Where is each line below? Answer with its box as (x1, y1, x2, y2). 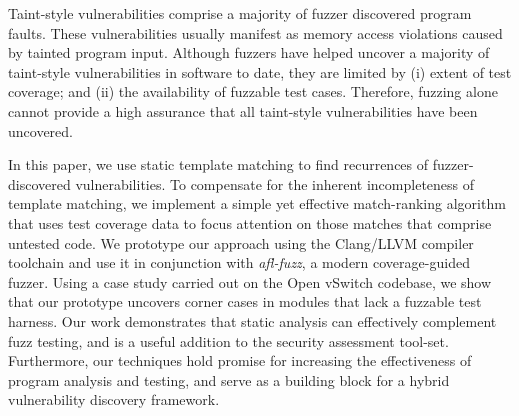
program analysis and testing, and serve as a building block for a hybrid (8, 369, 450, 390)
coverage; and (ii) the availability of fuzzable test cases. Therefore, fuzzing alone (8, 81, 498, 102)
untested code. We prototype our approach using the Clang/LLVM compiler (8, 232, 474, 253)
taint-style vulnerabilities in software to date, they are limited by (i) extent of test (8, 61, 512, 82)
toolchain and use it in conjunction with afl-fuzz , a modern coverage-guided (8, 252, 470, 273)
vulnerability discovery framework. (8, 389, 220, 410)
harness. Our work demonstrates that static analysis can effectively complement (8, 310, 497, 331)
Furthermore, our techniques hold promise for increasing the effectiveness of (8, 350, 472, 371)
